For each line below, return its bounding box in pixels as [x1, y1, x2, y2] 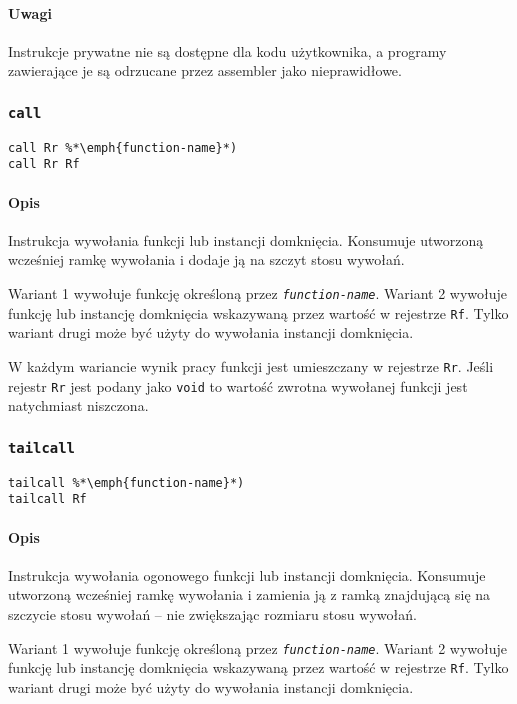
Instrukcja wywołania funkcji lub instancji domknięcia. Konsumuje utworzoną [8, 229, 484, 250]
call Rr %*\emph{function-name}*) [8, 140, 238, 155]
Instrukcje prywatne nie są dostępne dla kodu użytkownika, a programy [8, 40, 447, 61]
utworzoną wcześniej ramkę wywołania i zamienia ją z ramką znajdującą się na [8, 584, 491, 605]
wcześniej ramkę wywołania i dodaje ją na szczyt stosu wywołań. [8, 249, 405, 270]
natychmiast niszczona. [8, 395, 149, 416]
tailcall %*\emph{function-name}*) [8, 475, 245, 490]
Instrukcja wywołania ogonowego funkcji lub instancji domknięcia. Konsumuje [8, 564, 486, 585]
